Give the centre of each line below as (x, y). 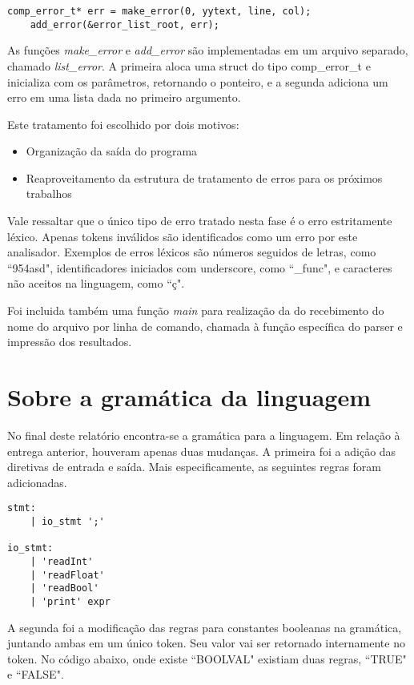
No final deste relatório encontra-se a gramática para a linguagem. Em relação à (204, 435)
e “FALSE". (36, 674)
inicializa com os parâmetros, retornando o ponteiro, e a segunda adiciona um (198, 81)
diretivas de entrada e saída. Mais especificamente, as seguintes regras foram (195, 467)
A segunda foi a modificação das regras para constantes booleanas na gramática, (205, 627)
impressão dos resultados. (70, 342)
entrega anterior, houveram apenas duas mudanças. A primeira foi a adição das (202, 451)
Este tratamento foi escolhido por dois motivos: (123, 124)
